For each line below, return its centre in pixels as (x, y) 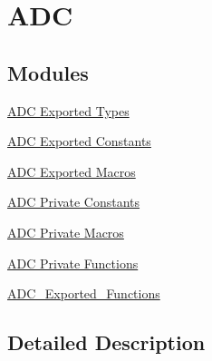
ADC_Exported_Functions (84, 293)
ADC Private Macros (66, 232)
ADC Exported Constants (79, 141)
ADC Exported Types (68, 110)
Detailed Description (106, 342)
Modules (48, 72)
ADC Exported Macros (72, 171)
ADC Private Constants (74, 202)
